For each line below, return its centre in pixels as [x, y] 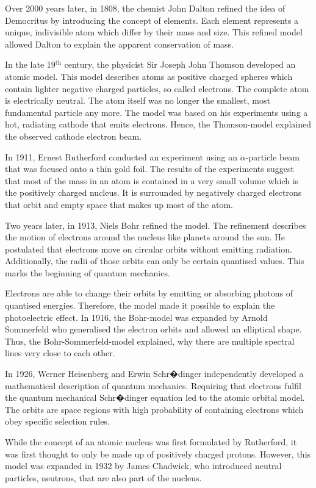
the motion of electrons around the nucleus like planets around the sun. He [145, 237]
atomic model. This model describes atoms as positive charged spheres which [149, 76]
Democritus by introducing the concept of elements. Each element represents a [152, 20]
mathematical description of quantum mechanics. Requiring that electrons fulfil [153, 385]
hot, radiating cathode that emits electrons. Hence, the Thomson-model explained [158, 124]
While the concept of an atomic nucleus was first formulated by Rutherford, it [151, 442]
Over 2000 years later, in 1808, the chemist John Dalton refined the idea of [145, 8]
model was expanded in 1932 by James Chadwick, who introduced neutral [143, 466]
